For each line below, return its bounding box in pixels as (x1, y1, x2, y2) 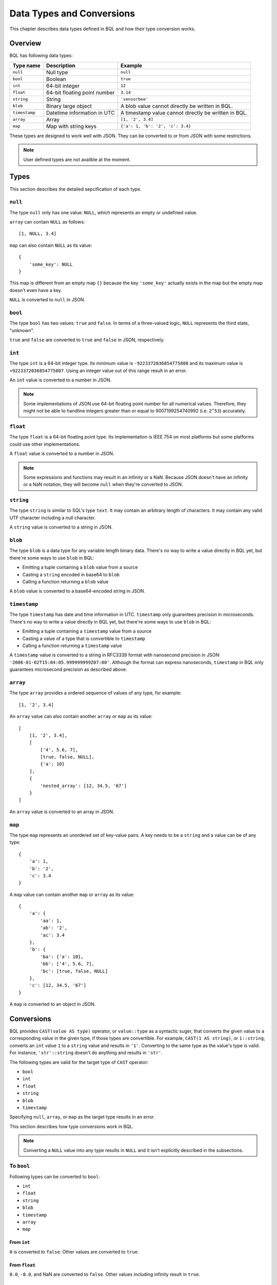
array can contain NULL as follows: (9, 219, 85, 225)
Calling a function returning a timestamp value (22, 642, 123, 649)
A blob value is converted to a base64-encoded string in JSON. (9, 588, 146, 594)
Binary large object (46, 102, 92, 109)
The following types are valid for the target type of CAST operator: (9, 1059, 149, 1065)
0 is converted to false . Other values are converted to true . (9, 1249, 139, 1255)
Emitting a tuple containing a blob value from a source (22, 564, 138, 571)
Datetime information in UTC (46, 109, 115, 116)
